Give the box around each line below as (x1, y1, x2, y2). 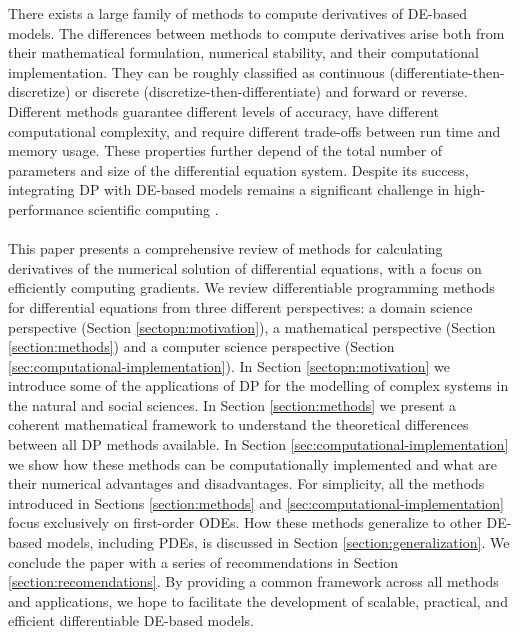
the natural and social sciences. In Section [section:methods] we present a (8, 394, 457, 415)
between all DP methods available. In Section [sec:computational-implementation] (8, 434, 509, 455)
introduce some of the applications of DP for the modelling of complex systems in (8, 375, 509, 396)
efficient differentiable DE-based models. (8, 610, 254, 631)
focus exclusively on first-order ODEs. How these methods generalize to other (8, 512, 482, 533)
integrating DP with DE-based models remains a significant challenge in (8, 179, 450, 200)
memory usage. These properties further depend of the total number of (8, 140, 443, 161)
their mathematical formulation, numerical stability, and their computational (8, 42, 479, 63)
